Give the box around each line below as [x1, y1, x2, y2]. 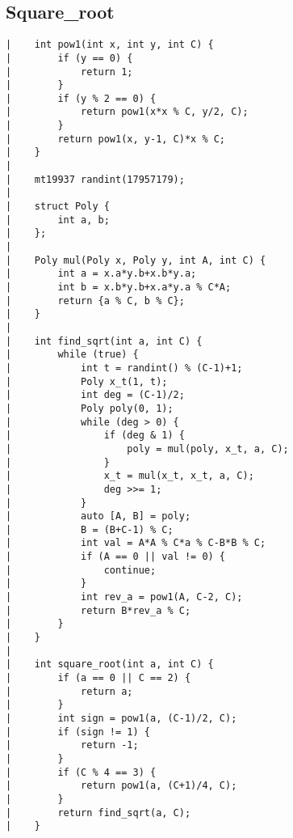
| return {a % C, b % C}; [6, 294, 185, 307]
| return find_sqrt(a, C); [6, 806, 191, 819]
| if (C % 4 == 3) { [6, 766, 157, 778]
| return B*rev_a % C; [6, 604, 191, 616]
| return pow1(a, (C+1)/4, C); [6, 780, 237, 792]
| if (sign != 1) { [6, 726, 150, 738]
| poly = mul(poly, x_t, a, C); [6, 442, 289, 455]
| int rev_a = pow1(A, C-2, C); [6, 591, 243, 603]
